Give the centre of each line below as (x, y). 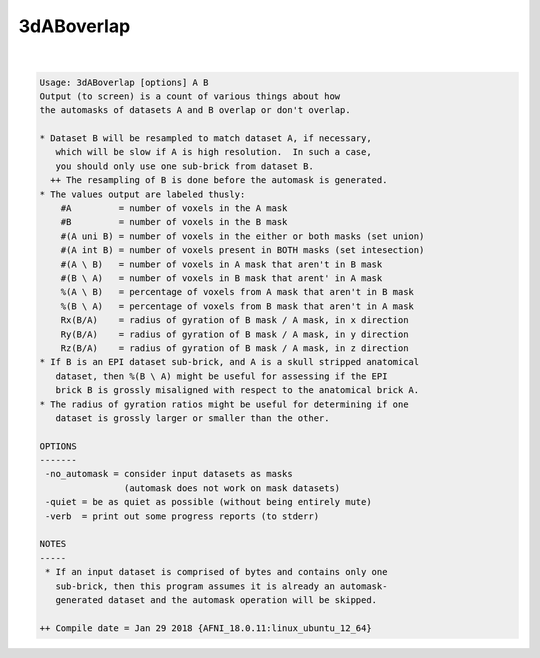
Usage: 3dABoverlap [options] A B (124, 82)
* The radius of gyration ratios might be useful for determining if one (224, 404)
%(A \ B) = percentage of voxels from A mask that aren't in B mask (237, 292)
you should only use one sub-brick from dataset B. (184, 166)
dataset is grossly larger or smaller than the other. (192, 418)
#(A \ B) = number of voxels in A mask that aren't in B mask (221, 264)
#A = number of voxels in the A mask (174, 208)
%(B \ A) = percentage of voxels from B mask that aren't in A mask (237, 306)
